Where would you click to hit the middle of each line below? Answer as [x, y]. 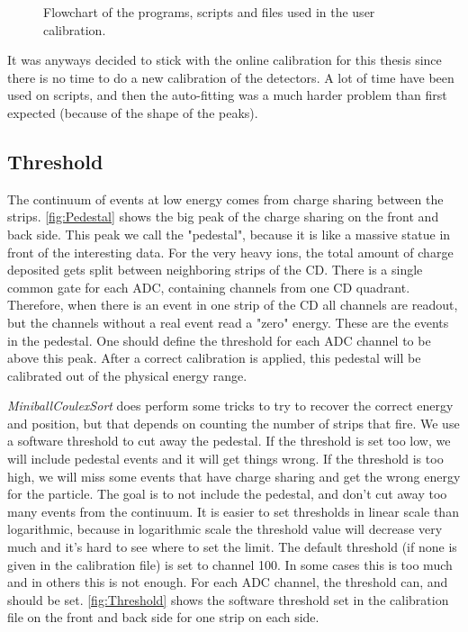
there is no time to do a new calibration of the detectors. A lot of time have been [231, 77]
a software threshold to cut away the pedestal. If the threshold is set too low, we [229, 441]
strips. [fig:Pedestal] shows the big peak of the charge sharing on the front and [223, 217]
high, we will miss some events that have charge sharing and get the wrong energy [234, 476]
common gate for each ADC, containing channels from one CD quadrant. [209, 287]
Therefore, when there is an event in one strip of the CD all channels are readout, [233, 305]
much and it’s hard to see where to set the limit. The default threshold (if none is [232, 547]
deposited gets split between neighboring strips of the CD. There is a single [215, 270]
